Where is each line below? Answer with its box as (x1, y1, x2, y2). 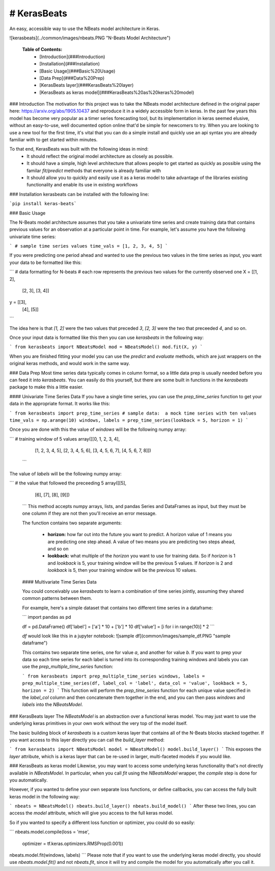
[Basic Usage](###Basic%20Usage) (39, 68, 116, 74)
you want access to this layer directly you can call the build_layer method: (9, 737, 165, 743)
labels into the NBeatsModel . (22, 701, 84, 708)
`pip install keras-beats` (9, 201, 77, 207)
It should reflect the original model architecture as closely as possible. (26, 153, 174, 159)
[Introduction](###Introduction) (39, 54, 105, 60)
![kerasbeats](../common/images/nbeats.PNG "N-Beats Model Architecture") (9, 35, 171, 41)
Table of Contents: (22, 46, 63, 53)
